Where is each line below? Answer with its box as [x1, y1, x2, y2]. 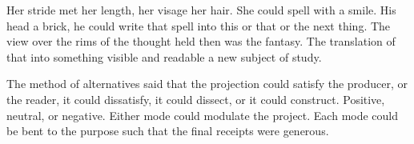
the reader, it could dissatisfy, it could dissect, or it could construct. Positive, [6, 90, 385, 107]
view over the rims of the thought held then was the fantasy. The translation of [6, 33, 396, 50]
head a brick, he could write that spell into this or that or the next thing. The [6, 17, 391, 34]
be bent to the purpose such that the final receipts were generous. [6, 122, 329, 139]
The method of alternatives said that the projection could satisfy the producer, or [6, 75, 408, 92]
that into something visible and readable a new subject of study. [6, 48, 322, 65]
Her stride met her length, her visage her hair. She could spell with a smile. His [6, 2, 396, 18]
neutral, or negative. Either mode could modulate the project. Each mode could [6, 106, 399, 123]
